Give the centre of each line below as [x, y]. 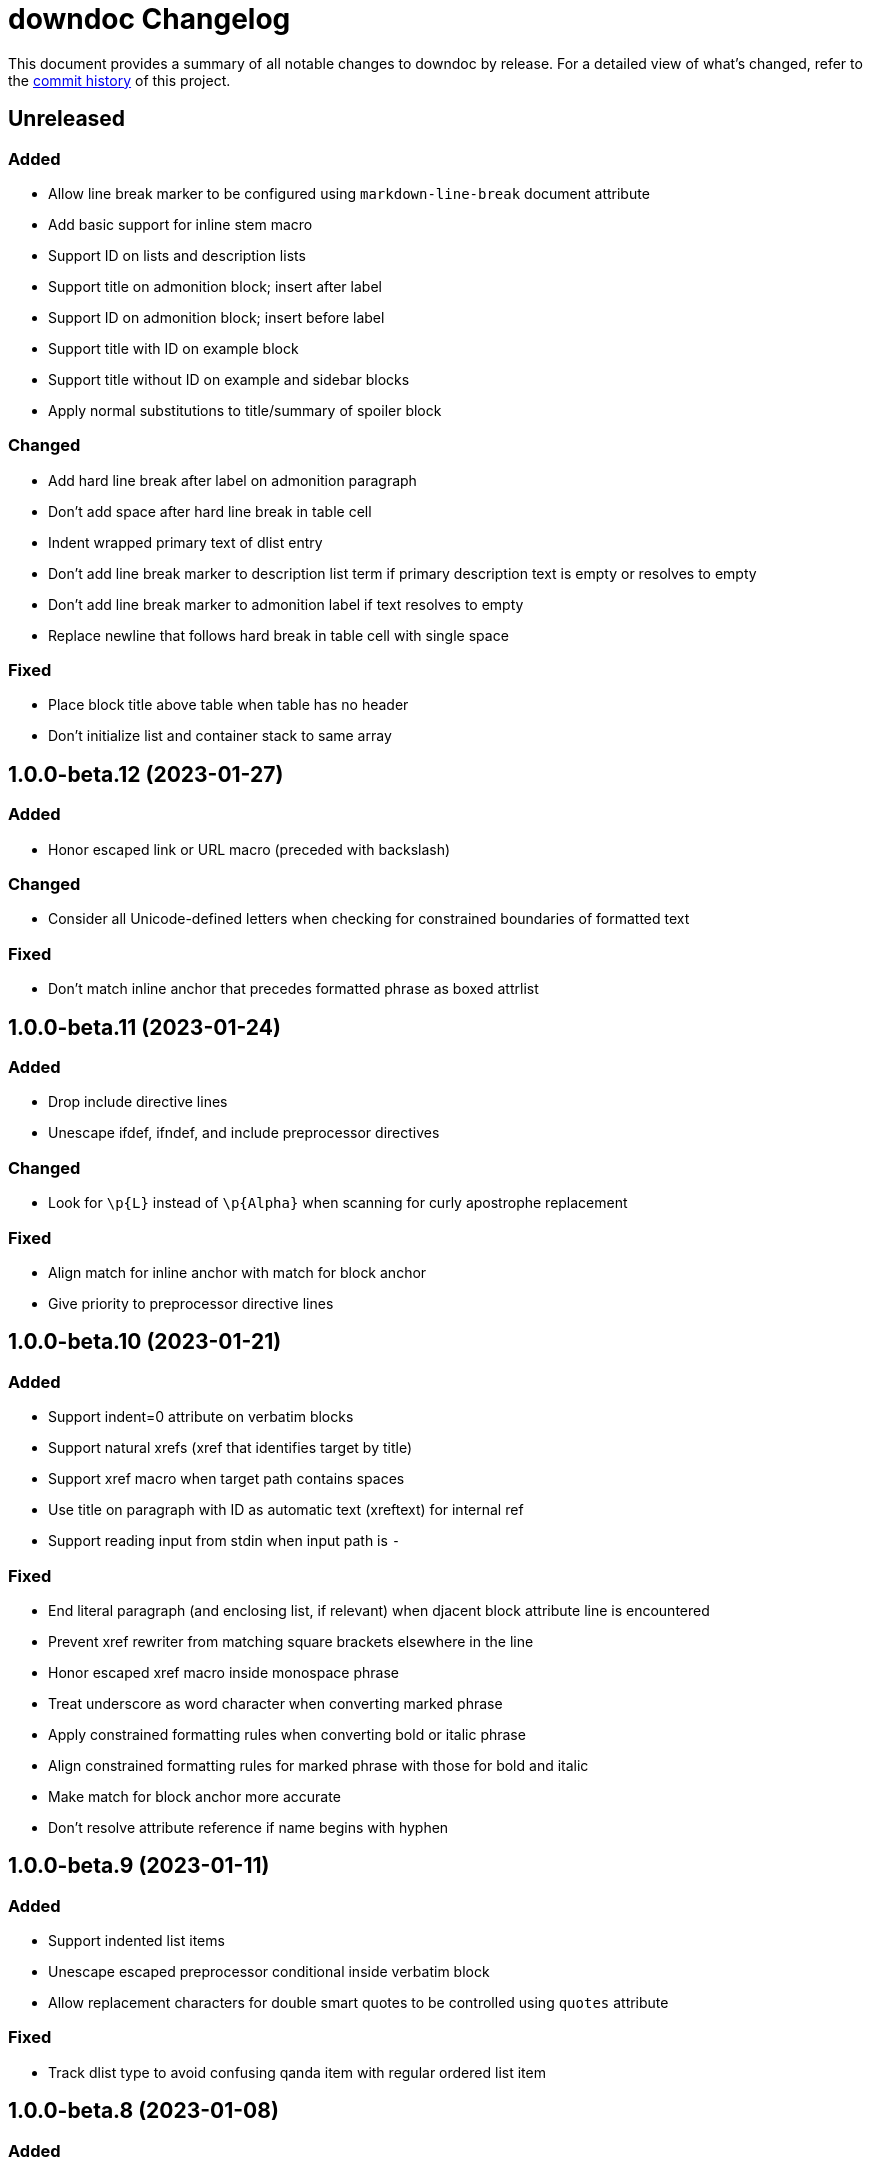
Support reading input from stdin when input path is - [224, 1541]
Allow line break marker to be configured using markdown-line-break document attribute [349, 193]
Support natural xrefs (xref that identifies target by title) [230, 1448]
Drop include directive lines [138, 1102]
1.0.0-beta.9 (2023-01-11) [139, 1866]
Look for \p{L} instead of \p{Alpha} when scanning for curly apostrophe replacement [338, 1203]
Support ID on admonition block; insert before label [216, 317]
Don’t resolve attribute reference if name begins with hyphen [248, 1827]
